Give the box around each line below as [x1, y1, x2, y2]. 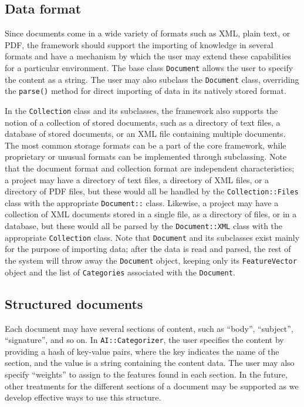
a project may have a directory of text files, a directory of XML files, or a [5, 173, 269, 186]
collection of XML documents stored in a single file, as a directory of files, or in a [5, 208, 297, 220]
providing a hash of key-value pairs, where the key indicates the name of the [5, 345, 279, 357]
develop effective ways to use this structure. [5, 391, 161, 403]
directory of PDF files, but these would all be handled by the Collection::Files [5, 185, 299, 197]
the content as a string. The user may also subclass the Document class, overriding [5, 73, 299, 85]
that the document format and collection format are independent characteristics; [5, 162, 295, 174]
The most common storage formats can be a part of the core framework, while [5, 139, 286, 151]
